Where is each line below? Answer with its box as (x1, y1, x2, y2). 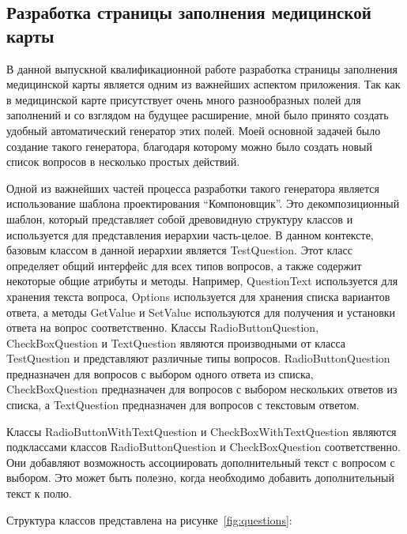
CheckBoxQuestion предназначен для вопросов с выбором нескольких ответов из (6, 381, 398, 397)
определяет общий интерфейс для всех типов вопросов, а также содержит (6, 257, 362, 273)
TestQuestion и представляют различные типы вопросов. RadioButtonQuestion (6, 350, 390, 367)
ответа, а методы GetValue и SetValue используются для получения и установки (6, 303, 396, 320)
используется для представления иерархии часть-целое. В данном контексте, (6, 226, 374, 243)
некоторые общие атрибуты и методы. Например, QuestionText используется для (6, 273, 398, 289)
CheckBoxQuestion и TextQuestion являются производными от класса (6, 334, 346, 351)
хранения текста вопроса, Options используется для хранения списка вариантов (6, 288, 390, 304)
